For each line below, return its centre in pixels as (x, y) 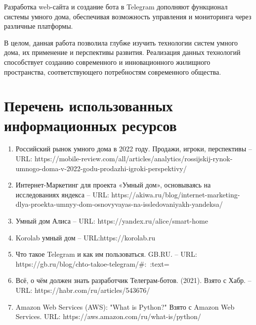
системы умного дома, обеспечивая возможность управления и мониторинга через (128, 16)
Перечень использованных (88, 106)
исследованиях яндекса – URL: (62, 194)
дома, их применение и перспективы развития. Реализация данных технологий (122, 52)
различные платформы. (39, 26)
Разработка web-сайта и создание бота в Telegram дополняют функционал (116, 6)
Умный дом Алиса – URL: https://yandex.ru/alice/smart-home (112, 221)
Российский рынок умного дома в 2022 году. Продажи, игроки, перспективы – (134, 149)
